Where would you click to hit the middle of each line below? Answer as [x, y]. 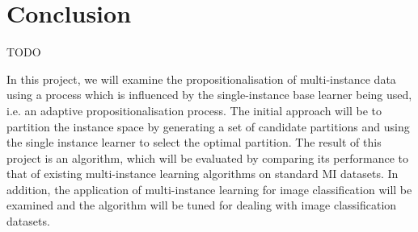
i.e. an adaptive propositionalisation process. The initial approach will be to [194, 110]
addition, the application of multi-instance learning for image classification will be [209, 189]
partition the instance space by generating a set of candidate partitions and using [208, 126]
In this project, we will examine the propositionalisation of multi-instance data [201, 79]
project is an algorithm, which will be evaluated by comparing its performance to [207, 157]
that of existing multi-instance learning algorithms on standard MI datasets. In [203, 174]
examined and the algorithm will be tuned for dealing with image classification [202, 205]
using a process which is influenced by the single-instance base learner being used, [209, 95]
